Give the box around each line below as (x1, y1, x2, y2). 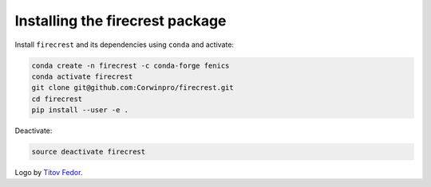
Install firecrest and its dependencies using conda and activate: (14, 40, 235, 49)
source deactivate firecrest (31, 147, 146, 157)
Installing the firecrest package (14, 12, 227, 29)
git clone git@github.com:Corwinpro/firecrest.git (31, 84, 235, 92)
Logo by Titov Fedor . (14, 168, 83, 177)
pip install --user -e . (31, 106, 129, 115)
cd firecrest (31, 94, 83, 103)
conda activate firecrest (31, 72, 133, 81)
